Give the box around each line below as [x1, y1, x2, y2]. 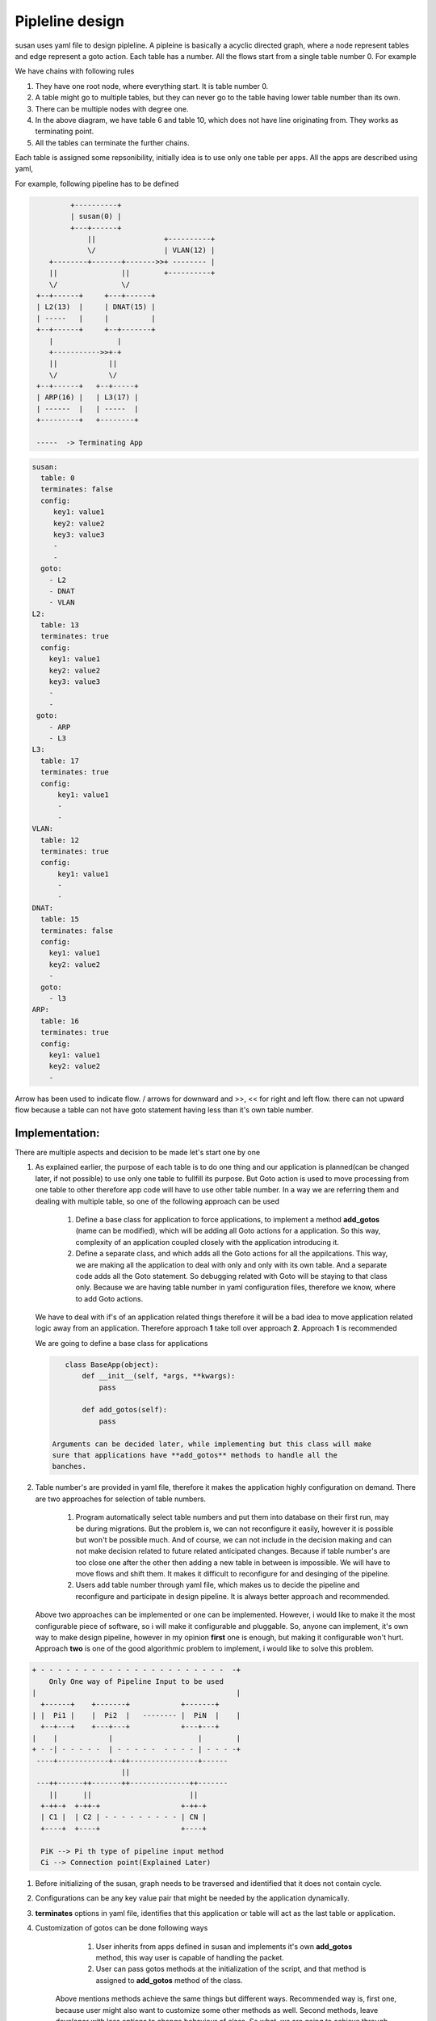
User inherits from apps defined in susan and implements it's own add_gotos [95, 1941, 353, 1951]
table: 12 [40, 835, 80, 845]
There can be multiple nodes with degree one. [35, 103, 189, 113]
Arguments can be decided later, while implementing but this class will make [52, 1439, 371, 1449]
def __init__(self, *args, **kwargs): [82, 1371, 236, 1381]
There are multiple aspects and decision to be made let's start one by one [15, 1147, 261, 1157]
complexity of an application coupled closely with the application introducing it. [75, 1237, 339, 1247]
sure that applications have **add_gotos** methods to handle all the [52, 1450, 338, 1459]
